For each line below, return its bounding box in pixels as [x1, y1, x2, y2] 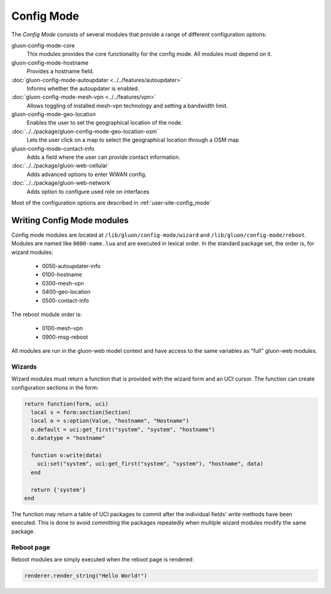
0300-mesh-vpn [42, 279, 84, 287]
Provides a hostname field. [26, 67, 94, 75]
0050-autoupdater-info [42, 263, 101, 270]
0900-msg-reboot [42, 333, 88, 341]
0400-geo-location [42, 288, 91, 296]
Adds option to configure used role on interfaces [26, 188, 150, 195]
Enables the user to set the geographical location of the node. [26, 119, 183, 126]
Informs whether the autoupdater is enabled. [26, 85, 140, 92]
